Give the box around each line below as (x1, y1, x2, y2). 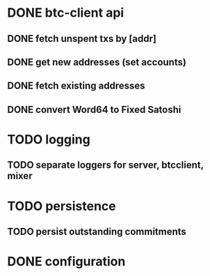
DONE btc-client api (7, 5, 124, 21)
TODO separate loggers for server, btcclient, (7, 159, 204, 171)
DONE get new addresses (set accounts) (7, 56, 186, 68)
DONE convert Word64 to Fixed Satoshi (7, 103, 181, 116)
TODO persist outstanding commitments (7, 225, 186, 238)
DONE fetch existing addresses (7, 80, 145, 92)
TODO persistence (7, 198, 116, 214)
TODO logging (7, 131, 90, 147)
